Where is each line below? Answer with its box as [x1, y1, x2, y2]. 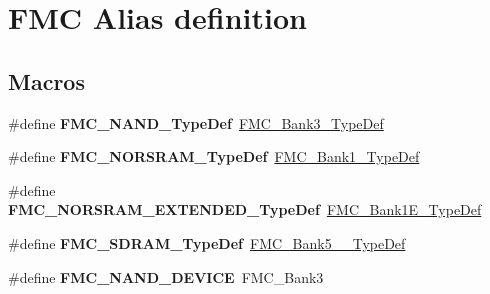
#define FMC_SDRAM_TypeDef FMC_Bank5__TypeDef [8, 232, 406, 253]
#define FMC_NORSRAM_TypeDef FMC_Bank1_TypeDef [8, 146, 420, 167]
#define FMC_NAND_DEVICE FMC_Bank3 [8, 266, 324, 287]
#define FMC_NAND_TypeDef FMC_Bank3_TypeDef [8, 112, 384, 133]
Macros [8, 65, 85, 96]
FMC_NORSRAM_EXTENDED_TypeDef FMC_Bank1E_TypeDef [8, 199, 482, 220]
